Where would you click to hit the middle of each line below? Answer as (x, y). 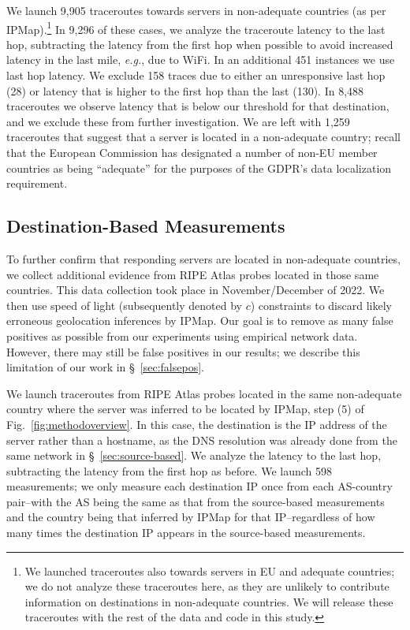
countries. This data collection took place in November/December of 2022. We (196, 290)
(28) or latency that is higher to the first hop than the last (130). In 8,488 (185, 90)
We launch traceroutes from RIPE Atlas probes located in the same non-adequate (204, 393)
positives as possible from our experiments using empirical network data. (182, 336)
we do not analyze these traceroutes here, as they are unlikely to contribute (207, 586)
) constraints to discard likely (321, 305)
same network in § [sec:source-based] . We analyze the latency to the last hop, (194, 455)
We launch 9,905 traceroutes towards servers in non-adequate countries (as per (196, 10)
